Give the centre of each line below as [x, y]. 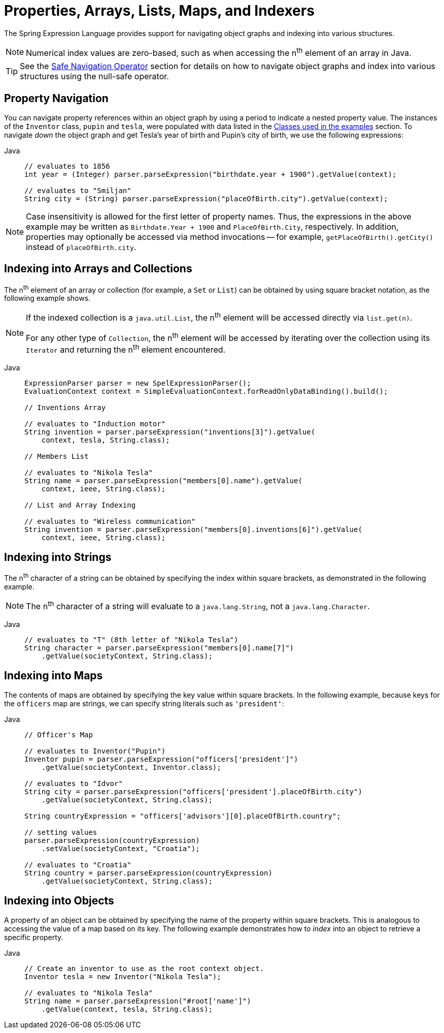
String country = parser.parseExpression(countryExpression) [148, 873]
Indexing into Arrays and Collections [98, 269]
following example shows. [47, 298]
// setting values [61, 833]
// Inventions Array [65, 408]
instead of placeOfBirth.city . [81, 247]
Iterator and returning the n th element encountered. [126, 349]
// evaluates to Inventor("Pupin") [95, 751]
